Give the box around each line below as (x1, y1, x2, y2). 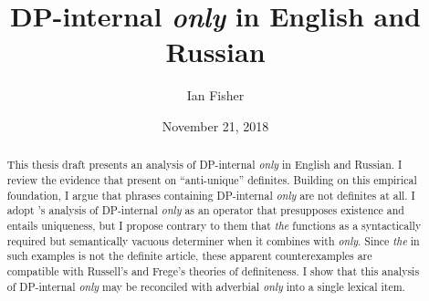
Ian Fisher (186, 86, 245, 105)
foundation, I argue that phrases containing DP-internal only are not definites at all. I (6, 187, 415, 202)
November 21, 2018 (162, 116, 269, 135)
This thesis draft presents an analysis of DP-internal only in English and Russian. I (6, 157, 403, 172)
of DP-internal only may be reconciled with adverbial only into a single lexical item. (6, 278, 405, 294)
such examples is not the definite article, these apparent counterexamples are (6, 248, 372, 264)
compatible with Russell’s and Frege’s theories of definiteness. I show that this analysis (6, 263, 420, 278)
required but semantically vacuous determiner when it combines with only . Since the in (6, 233, 420, 248)
